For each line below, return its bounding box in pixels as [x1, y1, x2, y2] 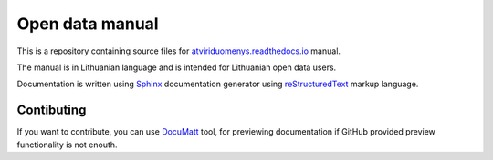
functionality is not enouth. [16, 139, 118, 150]
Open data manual [16, 14, 159, 34]
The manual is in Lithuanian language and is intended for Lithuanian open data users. [16, 62, 337, 73]
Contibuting [16, 103, 87, 118]
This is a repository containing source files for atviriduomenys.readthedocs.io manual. [16, 45, 341, 56]
